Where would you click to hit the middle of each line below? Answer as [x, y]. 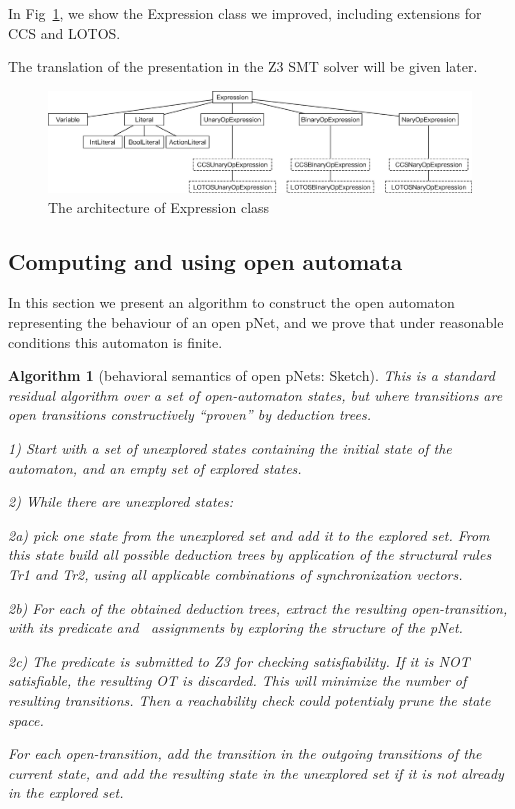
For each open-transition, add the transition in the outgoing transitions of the [245, 753]
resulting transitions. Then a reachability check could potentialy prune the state [249, 699]
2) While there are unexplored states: [120, 501]
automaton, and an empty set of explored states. [155, 467]
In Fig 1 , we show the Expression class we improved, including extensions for [245, 13]
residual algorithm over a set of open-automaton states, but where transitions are [255, 394]
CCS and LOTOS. [64, 32]
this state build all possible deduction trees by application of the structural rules [250, 554]
